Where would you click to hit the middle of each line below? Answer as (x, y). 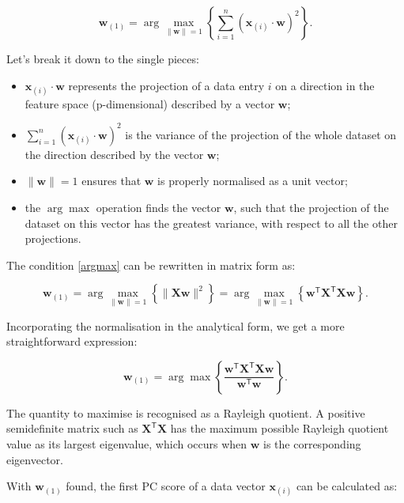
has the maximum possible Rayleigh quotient (279, 428)
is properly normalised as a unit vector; (253, 181)
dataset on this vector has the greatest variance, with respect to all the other (211, 223)
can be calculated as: (347, 486)
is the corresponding (312, 444)
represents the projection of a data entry (166, 85)
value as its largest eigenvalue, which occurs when (127, 444)
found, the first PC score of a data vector (166, 486)
